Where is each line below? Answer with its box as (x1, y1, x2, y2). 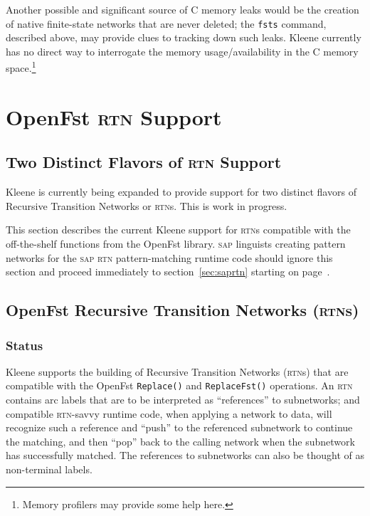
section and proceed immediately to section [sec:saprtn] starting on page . (6, 264, 330, 279)
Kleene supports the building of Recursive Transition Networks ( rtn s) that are (6, 364, 349, 379)
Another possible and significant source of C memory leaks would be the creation (6, 2, 359, 16)
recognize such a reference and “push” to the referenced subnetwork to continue (6, 420, 353, 435)
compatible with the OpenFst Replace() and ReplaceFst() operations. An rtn (6, 378, 353, 393)
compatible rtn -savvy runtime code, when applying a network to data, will (6, 406, 332, 421)
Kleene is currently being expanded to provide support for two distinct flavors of (6, 184, 356, 199)
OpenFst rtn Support (6, 102, 222, 131)
